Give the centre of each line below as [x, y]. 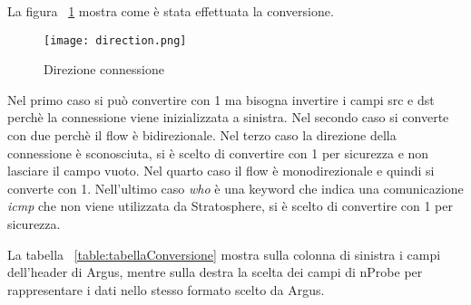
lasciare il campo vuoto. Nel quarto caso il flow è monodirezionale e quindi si [221, 171]
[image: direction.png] [115, 40]
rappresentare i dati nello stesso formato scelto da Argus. [166, 289]
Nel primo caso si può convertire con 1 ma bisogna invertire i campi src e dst [221, 99]
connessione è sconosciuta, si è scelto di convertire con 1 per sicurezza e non [218, 152]
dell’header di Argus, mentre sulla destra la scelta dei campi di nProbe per [215, 272]
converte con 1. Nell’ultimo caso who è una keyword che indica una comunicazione [235, 188]
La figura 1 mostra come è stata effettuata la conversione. [171, 11]
